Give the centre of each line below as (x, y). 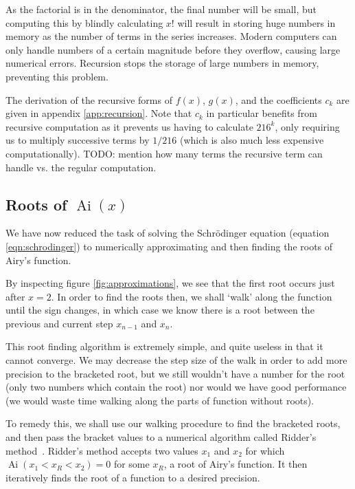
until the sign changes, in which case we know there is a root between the (160, 310)
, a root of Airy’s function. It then (236, 464)
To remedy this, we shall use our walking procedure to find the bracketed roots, (173, 423)
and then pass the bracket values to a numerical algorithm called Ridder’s (161, 437)
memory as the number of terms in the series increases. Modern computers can (171, 36)
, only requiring (307, 126)
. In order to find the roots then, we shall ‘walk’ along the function (192, 296)
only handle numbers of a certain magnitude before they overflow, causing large (173, 49)
